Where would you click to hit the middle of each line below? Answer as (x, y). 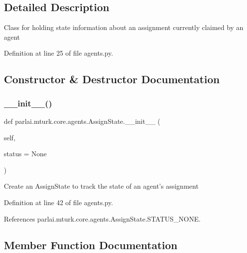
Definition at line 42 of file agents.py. (58, 202)
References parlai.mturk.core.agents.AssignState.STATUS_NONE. (102, 218)
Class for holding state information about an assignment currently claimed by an (124, 27)
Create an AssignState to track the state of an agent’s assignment (101, 186)
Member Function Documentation (91, 245)
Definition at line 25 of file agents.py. (58, 53)
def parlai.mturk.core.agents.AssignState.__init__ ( (82, 121)
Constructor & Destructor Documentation (112, 79)
